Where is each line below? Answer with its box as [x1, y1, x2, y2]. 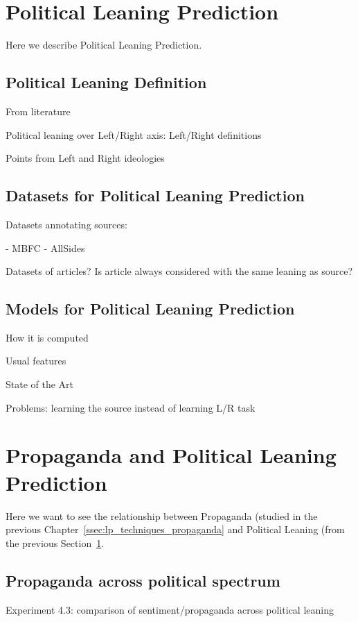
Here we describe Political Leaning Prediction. [6, 37, 202, 52]
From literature [6, 103, 71, 118]
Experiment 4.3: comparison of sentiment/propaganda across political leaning [6, 602, 334, 616]
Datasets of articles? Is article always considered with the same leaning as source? [6, 264, 353, 278]
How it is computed [6, 330, 89, 344]
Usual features [6, 353, 66, 368]
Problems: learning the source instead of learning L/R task [6, 400, 256, 414]
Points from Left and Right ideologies [6, 151, 165, 165]
